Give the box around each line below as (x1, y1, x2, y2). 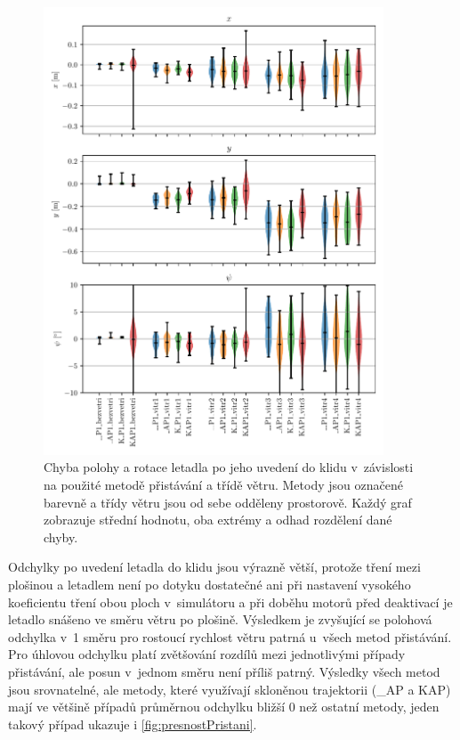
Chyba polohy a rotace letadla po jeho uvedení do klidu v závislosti (44, 458, 414, 476)
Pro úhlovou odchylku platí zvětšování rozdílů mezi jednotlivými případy (8, 645, 406, 663)
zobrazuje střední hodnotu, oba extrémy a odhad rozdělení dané (44, 510, 392, 529)
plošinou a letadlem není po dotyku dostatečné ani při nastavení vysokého (8, 575, 411, 594)
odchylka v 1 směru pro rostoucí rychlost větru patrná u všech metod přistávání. (8, 627, 452, 646)
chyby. (44, 527, 78, 546)
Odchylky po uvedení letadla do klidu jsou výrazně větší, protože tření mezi (8, 557, 421, 576)
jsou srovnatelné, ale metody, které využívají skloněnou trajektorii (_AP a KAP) (8, 679, 451, 698)
